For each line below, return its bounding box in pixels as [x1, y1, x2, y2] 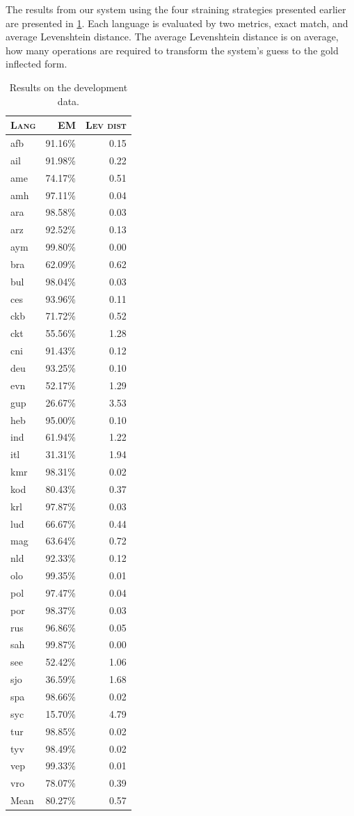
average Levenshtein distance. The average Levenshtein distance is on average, [6, 29, 339, 44]
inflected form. [6, 56, 67, 71]
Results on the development [9, 79, 128, 94]
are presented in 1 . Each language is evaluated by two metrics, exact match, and [6, 15, 348, 30]
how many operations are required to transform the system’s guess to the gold [6, 42, 339, 57]
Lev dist [85, 118, 127, 132]
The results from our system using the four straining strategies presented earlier [6, 2, 346, 16]
